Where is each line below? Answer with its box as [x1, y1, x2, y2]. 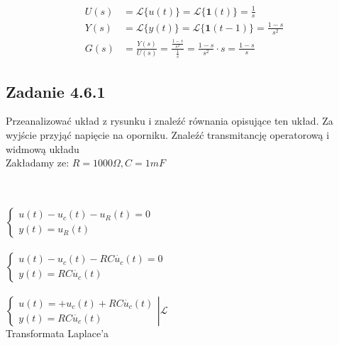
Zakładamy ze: [6, 155, 70, 170]
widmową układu [6, 141, 79, 156]
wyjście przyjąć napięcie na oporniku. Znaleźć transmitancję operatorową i [6, 128, 330, 142]
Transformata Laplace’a [6, 326, 109, 341]
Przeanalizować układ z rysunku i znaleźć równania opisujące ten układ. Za [6, 113, 333, 128]
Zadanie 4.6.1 [6, 80, 106, 102]
